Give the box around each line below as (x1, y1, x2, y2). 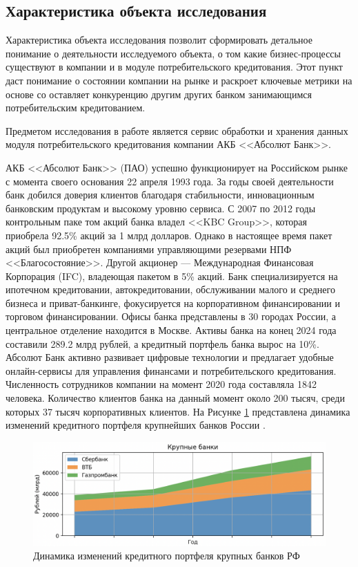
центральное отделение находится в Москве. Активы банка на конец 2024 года (6, 323, 337, 337)
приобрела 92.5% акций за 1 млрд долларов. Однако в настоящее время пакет (6, 227, 332, 242)
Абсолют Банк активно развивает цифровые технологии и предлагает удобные (6, 350, 334, 364)
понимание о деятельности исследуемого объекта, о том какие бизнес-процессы (6, 46, 341, 60)
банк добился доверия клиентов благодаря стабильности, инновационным (6, 187, 315, 202)
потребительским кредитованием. (6, 100, 146, 115)
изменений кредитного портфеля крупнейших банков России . (6, 418, 266, 432)
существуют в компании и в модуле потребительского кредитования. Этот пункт (6, 59, 343, 74)
